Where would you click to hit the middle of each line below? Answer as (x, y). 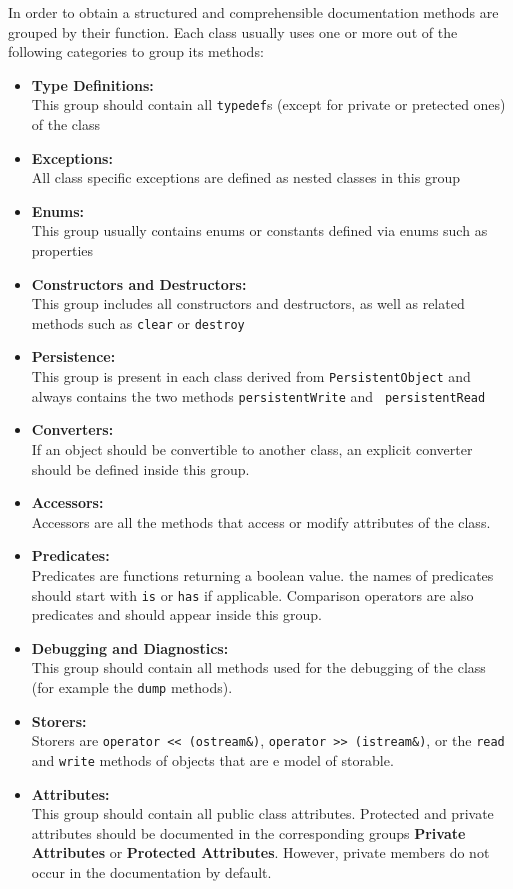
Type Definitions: (92, 84)
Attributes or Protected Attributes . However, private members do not (260, 852)
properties (62, 250)
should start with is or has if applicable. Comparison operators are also (252, 594)
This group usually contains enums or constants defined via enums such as (259, 230)
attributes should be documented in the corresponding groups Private (248, 832)
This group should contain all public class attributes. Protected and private (262, 813)
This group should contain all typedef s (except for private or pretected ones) (268, 104)
